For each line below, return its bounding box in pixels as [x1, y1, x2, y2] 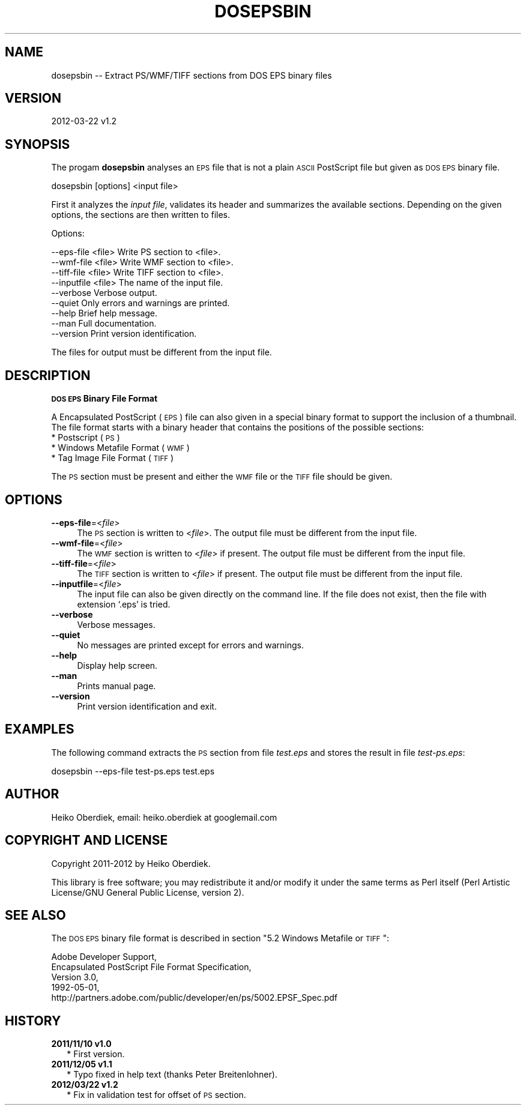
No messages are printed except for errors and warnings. [77, 639, 304, 650]
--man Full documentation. [51, 318, 157, 329]
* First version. [67, 1049, 125, 1060]
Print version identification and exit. [77, 701, 217, 711]
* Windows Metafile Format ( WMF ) [51, 442, 190, 453]
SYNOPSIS [5, 136, 70, 152]
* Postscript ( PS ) [51, 432, 120, 443]
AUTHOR [5, 786, 59, 802]
